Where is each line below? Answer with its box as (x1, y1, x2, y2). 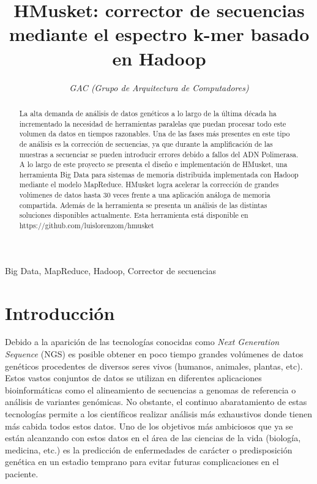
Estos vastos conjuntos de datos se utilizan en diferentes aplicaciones (5, 371, 262, 384)
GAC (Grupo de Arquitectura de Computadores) (69, 81, 249, 94)
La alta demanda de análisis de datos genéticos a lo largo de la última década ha (19, 108, 277, 118)
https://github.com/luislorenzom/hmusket (19, 220, 154, 231)
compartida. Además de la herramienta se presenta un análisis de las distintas (19, 199, 267, 210)
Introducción (5, 300, 115, 325)
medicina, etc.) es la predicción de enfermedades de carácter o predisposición (5, 443, 293, 456)
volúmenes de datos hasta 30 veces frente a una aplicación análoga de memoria (19, 190, 270, 200)
